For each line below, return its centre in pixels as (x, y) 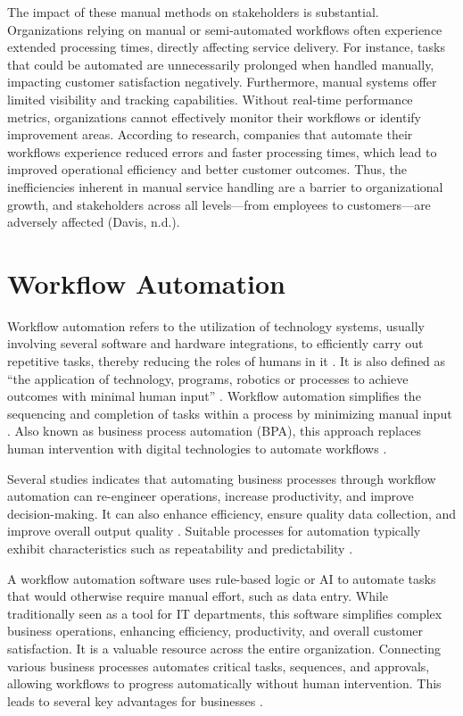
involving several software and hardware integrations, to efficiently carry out (215, 343)
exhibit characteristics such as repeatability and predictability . (180, 548)
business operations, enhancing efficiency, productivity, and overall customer (215, 631)
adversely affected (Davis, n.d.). (94, 222)
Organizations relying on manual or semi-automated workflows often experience (225, 29)
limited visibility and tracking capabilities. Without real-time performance (210, 99)
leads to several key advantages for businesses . (135, 700)
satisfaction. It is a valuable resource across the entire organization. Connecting (224, 648)
